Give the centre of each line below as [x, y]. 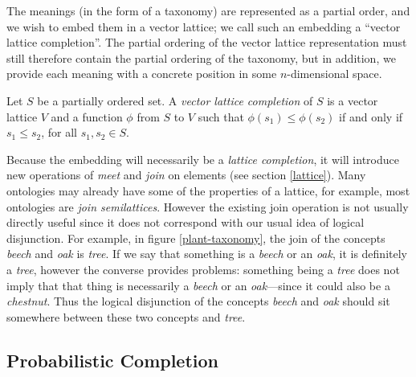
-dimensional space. [334, 74]
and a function [87, 116]
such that [221, 116]
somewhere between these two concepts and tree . [126, 316]
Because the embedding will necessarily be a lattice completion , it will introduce [203, 159]
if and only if [371, 116]
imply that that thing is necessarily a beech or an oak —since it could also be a [198, 285]
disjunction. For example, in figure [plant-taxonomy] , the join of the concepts [196, 238]
